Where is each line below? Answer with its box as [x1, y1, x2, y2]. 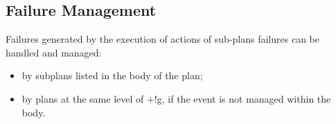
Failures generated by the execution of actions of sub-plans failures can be [6, 32, 319, 46]
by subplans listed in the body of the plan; [21, 68, 203, 83]
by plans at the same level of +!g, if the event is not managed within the [21, 91, 331, 105]
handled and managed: [6, 45, 102, 59]
